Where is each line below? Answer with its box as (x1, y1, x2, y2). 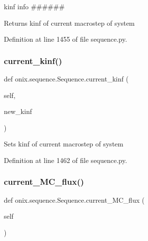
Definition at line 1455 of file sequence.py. (4, 34, 127, 44)
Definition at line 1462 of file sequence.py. (4, 155, 127, 165)
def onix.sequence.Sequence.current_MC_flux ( (4, 194, 145, 205)
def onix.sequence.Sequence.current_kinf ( (4, 74, 129, 83)
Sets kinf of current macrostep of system (4, 139, 123, 149)
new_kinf (4, 106, 32, 116)
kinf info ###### (4, 1, 65, 11)
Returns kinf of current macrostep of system (4, 17, 135, 28)
